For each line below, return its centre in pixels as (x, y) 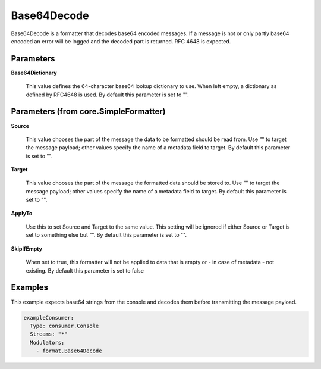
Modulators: (47, 343)
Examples (30, 288)
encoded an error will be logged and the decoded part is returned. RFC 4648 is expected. (121, 41)
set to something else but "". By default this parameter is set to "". (106, 235)
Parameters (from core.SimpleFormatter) (88, 112)
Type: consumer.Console (64, 326)
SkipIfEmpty (27, 248)
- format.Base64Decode (69, 351)
